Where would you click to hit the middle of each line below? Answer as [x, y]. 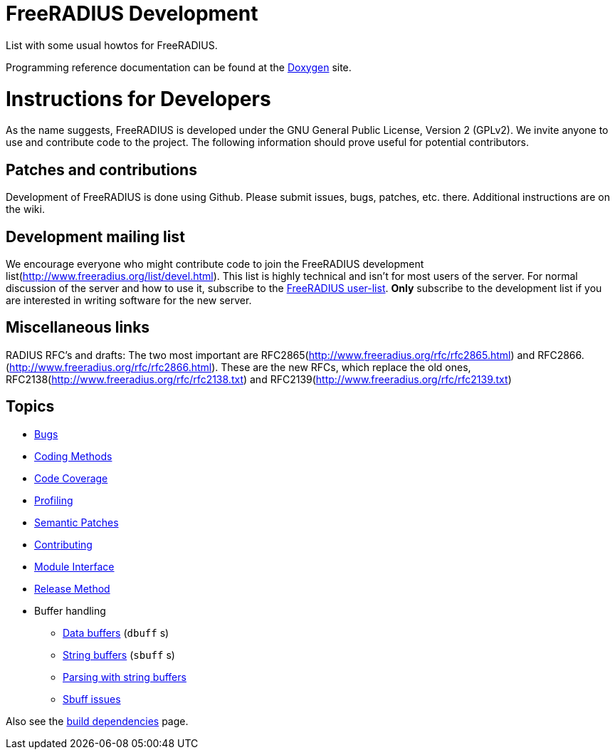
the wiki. [25, 209]
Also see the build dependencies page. [97, 721]
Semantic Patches [77, 522]
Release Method [72, 588]
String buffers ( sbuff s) [119, 655]
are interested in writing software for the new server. [129, 300]
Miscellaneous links [78, 328]
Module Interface [74, 566]
